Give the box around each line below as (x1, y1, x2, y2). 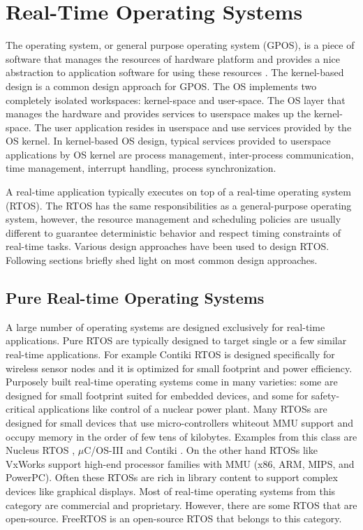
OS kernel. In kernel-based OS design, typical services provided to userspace (6, 133, 331, 148)
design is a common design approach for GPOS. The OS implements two (6, 78, 317, 93)
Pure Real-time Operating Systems (6, 287, 265, 309)
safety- (311, 388, 340, 402)
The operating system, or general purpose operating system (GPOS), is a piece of (6, 38, 355, 52)
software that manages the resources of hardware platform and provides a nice (6, 51, 340, 66)
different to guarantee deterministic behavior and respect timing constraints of (6, 225, 341, 240)
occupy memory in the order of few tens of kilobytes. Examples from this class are (6, 429, 357, 443)
